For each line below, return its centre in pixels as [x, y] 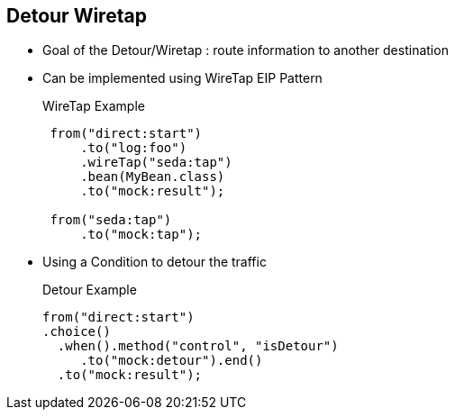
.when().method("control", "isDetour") [198, 346]
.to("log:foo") [134, 148]
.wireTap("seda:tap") [156, 163]
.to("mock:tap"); [141, 235]
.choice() [77, 332]
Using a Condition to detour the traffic [155, 262]
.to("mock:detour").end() [172, 361]
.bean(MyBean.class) [153, 177]
